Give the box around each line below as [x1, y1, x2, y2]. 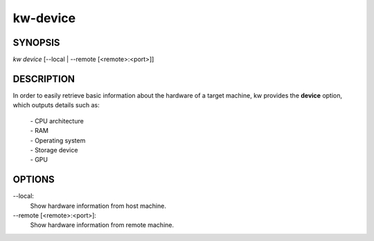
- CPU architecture [30, 116, 84, 125]
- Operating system [30, 136, 86, 145]
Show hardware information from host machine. [30, 202, 166, 210]
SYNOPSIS [12, 37, 60, 48]
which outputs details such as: [12, 101, 100, 109]
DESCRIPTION [12, 73, 75, 84]
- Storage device [30, 145, 78, 154]
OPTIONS [12, 174, 55, 186]
